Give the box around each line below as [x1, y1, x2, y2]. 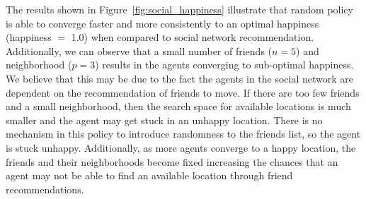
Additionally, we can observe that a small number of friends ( [6, 43, 273, 58]
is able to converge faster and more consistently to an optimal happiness [6, 16, 319, 30]
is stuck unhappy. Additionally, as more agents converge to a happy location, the [6, 140, 356, 155]
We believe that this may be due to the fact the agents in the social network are [6, 71, 354, 85]
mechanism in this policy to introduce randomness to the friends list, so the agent [6, 126, 361, 141]
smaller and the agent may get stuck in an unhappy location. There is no [6, 112, 323, 127]
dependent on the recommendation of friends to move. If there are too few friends [6, 85, 360, 99]
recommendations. [6, 181, 84, 196]
